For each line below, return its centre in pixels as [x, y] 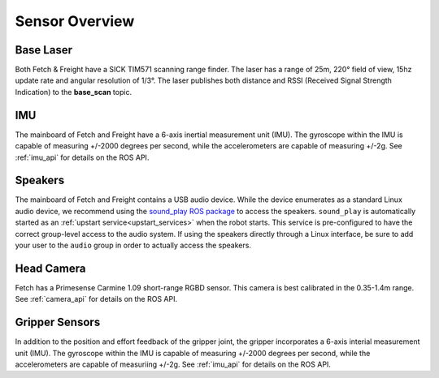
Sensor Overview [75, 21]
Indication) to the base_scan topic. [74, 92]
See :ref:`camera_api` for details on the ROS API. [96, 299]
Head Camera [50, 268]
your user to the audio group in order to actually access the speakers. [133, 245]
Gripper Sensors [58, 322]
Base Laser [44, 50]
